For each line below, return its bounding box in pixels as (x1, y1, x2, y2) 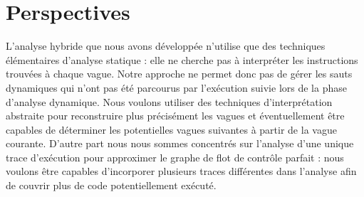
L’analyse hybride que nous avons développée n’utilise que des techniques (6, 38, 326, 53)
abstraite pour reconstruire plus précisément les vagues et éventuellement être (6, 108, 345, 123)
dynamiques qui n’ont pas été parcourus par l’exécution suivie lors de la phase (6, 80, 347, 95)
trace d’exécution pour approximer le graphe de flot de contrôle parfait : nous (6, 149, 344, 164)
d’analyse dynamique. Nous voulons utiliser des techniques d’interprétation (6, 94, 333, 109)
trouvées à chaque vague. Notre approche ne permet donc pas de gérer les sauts (6, 66, 353, 81)
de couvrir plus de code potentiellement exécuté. (6, 178, 217, 193)
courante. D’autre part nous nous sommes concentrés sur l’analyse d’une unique (6, 136, 354, 151)
